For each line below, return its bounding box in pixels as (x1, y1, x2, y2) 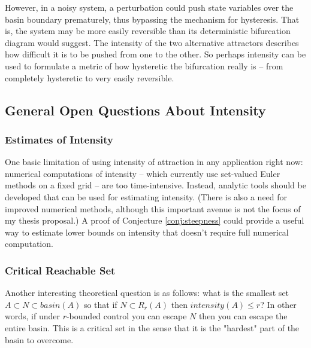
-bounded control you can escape (66, 310, 187, 322)
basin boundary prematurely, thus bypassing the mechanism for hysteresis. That (5, 13, 300, 25)
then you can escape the (198, 310, 288, 322)
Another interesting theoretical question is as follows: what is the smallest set (5, 286, 289, 299)
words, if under (5, 310, 60, 322)
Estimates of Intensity (5, 132, 113, 146)
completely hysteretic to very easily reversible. (5, 71, 174, 84)
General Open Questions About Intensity (5, 100, 266, 119)
